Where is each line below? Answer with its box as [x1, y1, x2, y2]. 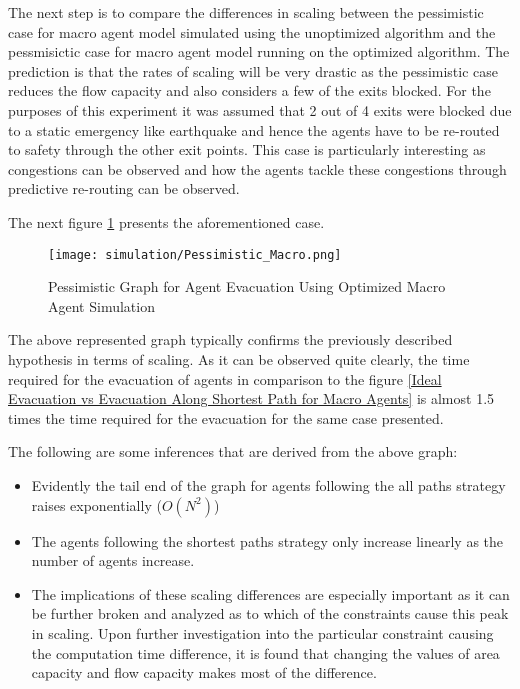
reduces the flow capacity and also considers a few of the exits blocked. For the [8, 80, 491, 101]
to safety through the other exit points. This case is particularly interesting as [8, 139, 486, 160]
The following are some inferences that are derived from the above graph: [8, 441, 458, 462]
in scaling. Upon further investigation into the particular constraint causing [31, 622, 494, 643]
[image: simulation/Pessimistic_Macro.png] [48, 247, 342, 262]
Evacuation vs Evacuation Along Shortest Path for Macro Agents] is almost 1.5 [8, 388, 495, 409]
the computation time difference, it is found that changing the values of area [31, 642, 500, 663]
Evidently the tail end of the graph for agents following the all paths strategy [31, 474, 506, 495]
